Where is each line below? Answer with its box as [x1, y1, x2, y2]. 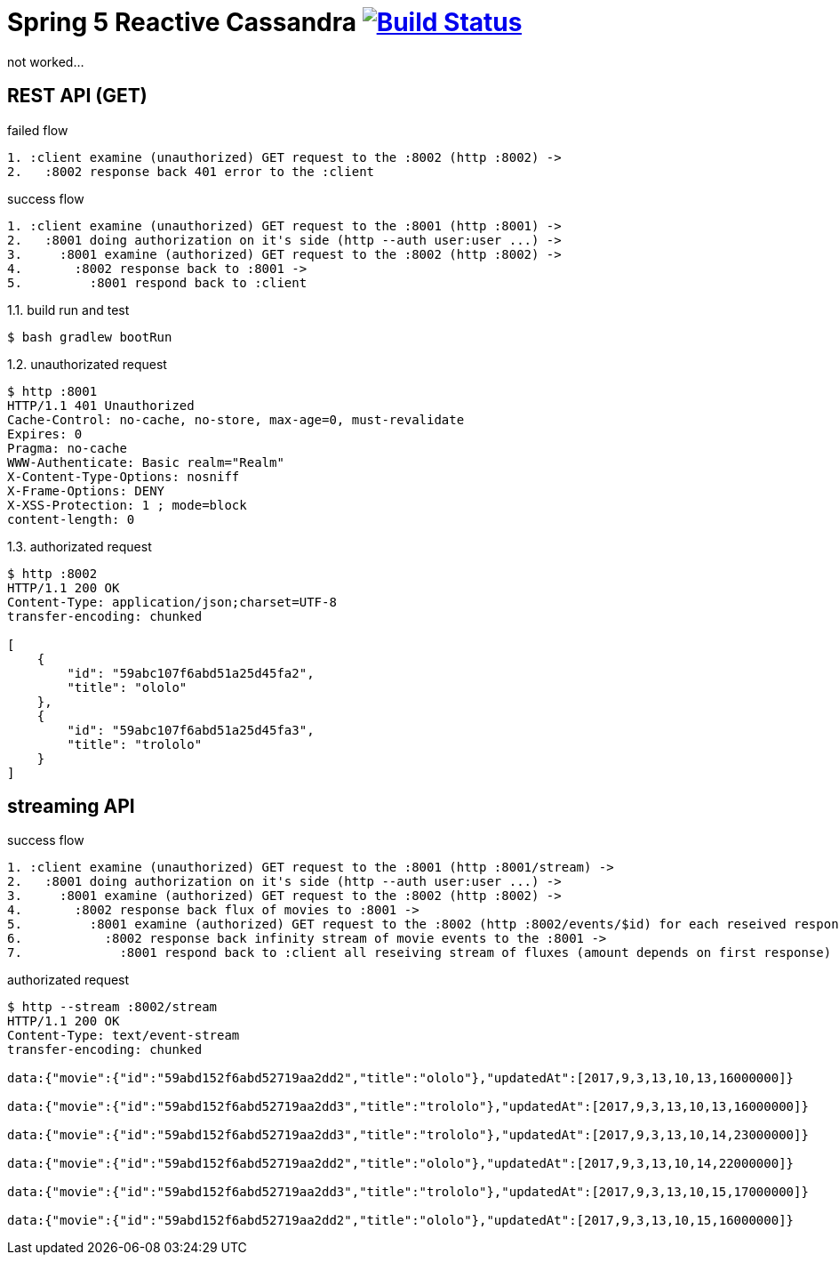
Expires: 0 [7, 426, 83, 441]
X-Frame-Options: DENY [7, 483, 165, 498]
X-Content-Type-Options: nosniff [7, 469, 240, 484]
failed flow [7, 122, 68, 138]
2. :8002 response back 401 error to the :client [7, 164, 375, 179]
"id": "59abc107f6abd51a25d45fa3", [67, 722, 315, 737]
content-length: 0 [7, 511, 135, 527]
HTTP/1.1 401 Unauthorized [7, 398, 195, 413]
